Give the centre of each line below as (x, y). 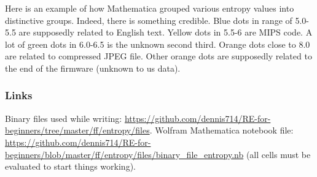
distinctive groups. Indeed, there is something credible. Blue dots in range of (149, 20)
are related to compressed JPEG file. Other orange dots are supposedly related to (158, 56)
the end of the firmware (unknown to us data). (93, 68)
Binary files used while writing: (64, 118)
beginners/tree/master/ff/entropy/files (77, 130)
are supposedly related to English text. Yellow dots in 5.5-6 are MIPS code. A (166, 32)
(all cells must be (278, 154)
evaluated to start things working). (70, 166)
